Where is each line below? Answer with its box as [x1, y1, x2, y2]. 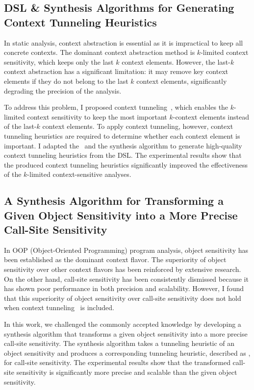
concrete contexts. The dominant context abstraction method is [4, 47, 195, 57]
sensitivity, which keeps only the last [4, 56, 114, 67]
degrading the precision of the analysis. [4, 85, 122, 96]
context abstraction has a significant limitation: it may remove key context [4, 66, 229, 76]
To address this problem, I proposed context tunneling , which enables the [4, 102, 229, 112]
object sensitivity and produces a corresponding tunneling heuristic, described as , [4, 347, 251, 358]
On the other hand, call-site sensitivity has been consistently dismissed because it [4, 273, 249, 284]
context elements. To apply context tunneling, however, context [42, 121, 233, 131]
